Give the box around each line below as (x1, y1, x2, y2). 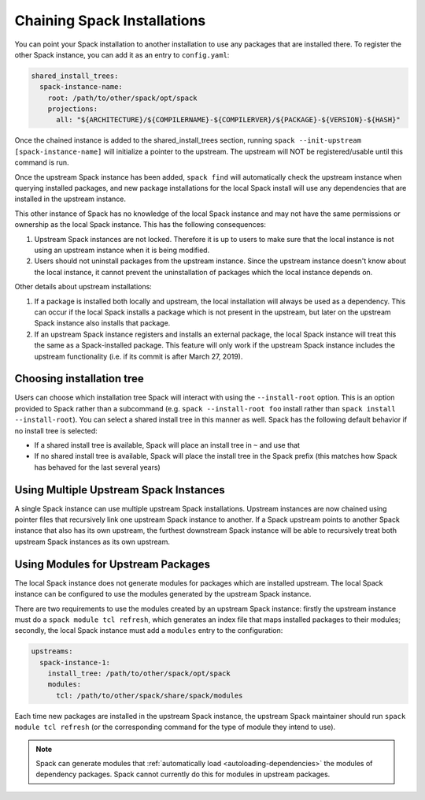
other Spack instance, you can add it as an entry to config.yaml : (14, 50, 230, 59)
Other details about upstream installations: (14, 282, 153, 292)
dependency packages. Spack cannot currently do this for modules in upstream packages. (35, 769, 331, 780)
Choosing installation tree (14, 372, 145, 385)
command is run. (14, 158, 70, 167)
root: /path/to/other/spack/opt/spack (47, 93, 198, 102)
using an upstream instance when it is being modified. (34, 245, 210, 255)
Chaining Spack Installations (14, 12, 206, 29)
